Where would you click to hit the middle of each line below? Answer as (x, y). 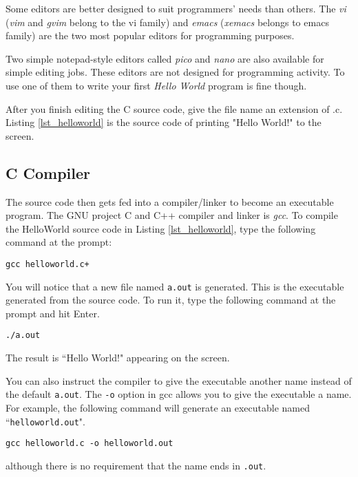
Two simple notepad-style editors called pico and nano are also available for (165, 58)
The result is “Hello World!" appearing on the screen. (118, 358)
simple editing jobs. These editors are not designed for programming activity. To (175, 72)
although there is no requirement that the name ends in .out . (136, 465)
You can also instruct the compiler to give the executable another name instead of (179, 380)
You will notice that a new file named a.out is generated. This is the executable (175, 286)
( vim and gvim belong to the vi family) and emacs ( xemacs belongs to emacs (167, 22)
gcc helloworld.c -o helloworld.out (89, 444)
